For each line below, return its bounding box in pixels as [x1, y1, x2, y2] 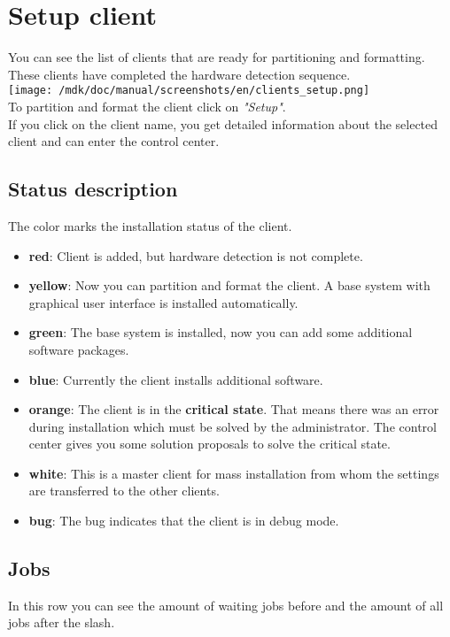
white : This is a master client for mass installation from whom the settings [28, 464, 439, 482]
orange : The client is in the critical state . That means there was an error [28, 400, 439, 418]
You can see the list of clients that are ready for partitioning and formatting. [8, 48, 425, 66]
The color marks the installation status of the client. [8, 216, 292, 234]
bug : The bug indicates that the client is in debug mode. [28, 511, 339, 530]
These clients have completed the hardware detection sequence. [8, 65, 351, 83]
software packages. [28, 340, 129, 358]
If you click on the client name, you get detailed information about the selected [8, 114, 438, 133]
